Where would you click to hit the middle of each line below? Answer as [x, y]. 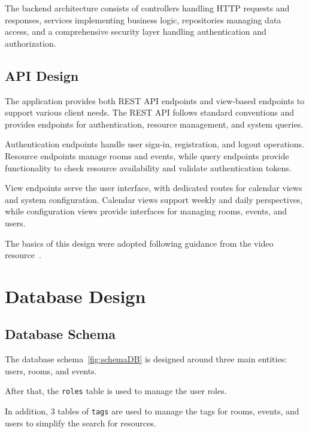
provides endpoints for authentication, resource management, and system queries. [154, 124]
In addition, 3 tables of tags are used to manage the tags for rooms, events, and [152, 411]
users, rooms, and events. [51, 370]
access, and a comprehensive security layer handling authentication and [136, 31]
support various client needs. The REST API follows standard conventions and [150, 112]
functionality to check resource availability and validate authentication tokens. [148, 167]
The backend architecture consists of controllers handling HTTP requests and [147, 8]
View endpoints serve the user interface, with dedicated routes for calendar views [154, 188]
